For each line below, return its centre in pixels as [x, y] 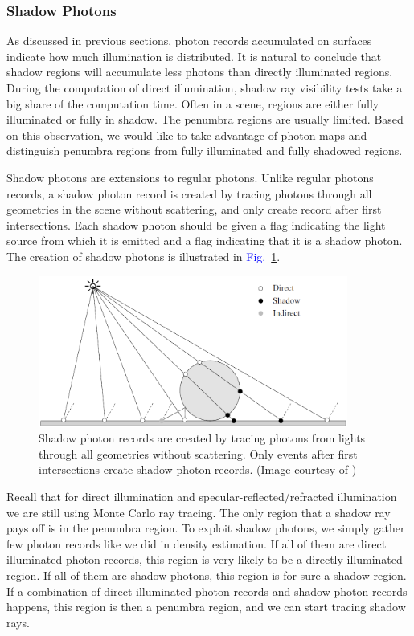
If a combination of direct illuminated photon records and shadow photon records [207, 591]
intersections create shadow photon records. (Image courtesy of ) [198, 469]
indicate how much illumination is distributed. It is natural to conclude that [194, 56]
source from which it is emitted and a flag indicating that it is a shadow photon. [205, 241]
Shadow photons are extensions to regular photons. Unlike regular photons [190, 177]
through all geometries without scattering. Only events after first [198, 453]
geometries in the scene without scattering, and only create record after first [194, 209]
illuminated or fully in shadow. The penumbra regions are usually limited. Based [205, 119]
